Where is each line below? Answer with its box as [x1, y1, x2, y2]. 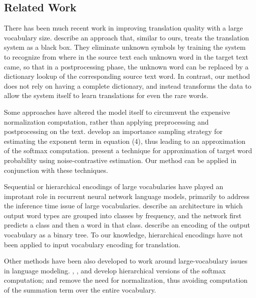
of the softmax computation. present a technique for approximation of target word [4, 145, 252, 156]
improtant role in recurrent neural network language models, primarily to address [4, 191, 250, 201]
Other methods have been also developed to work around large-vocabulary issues [4, 256, 248, 266]
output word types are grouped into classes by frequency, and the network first [4, 210, 242, 220]
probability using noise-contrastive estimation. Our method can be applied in [4, 155, 237, 165]
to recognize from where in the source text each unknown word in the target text [4, 51, 249, 62]
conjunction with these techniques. [4, 165, 108, 175]
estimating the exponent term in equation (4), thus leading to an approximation [4, 135, 246, 146]
